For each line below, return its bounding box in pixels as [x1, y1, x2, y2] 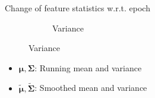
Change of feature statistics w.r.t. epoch [5, 2, 150, 14]
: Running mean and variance [34, 61, 142, 74]
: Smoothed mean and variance [34, 81, 147, 94]
